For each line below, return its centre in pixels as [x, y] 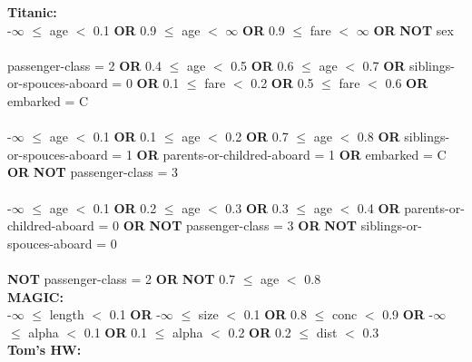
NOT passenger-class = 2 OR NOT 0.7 [122, 278]
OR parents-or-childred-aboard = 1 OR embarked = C [291, 154]
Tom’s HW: [44, 350]
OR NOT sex [413, 29]
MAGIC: [35, 296]
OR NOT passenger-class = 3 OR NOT [240, 225]
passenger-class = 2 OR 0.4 [84, 65]
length [67, 314]
